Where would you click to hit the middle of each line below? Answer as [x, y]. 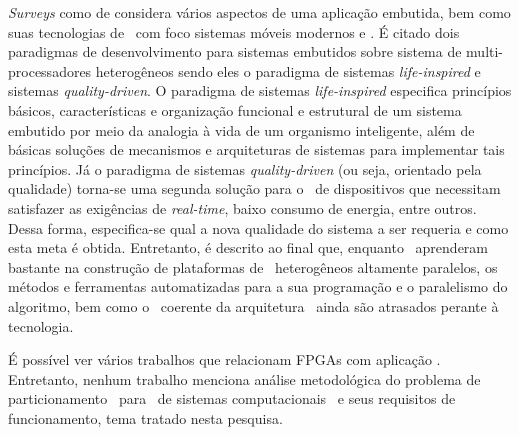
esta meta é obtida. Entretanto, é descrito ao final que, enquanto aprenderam [248, 247]
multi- [485, 51]
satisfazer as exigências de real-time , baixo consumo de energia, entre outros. [242, 207]
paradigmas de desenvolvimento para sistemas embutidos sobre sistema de [235, 51]
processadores [50, 70]
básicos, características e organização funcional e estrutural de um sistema [235, 109]
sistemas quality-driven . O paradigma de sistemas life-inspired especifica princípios [260, 90]
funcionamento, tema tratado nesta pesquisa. [145, 417]
